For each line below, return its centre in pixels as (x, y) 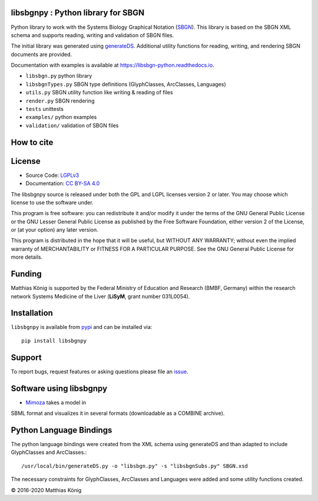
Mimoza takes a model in (56, 402)
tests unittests (45, 109)
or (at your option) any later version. (54, 230)
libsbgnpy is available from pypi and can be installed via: (82, 327)
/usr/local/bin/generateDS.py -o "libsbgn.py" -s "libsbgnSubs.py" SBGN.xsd (135, 466)
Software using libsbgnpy (59, 388)
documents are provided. (42, 54)
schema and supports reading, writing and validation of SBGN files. (92, 35)
